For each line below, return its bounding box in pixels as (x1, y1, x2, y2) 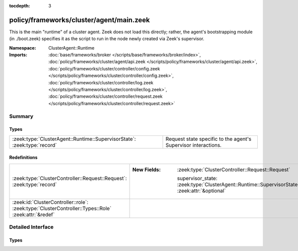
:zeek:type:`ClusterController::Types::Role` (12, 205, 112, 212)
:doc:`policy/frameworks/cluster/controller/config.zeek (48, 65, 160, 71)
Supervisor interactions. (165, 141, 222, 148)
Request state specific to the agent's (165, 135, 252, 142)
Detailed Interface (9, 224, 54, 231)
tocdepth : (9, 3, 30, 8)
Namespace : (9, 45, 37, 51)
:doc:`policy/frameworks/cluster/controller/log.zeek (48, 79, 153, 85)
